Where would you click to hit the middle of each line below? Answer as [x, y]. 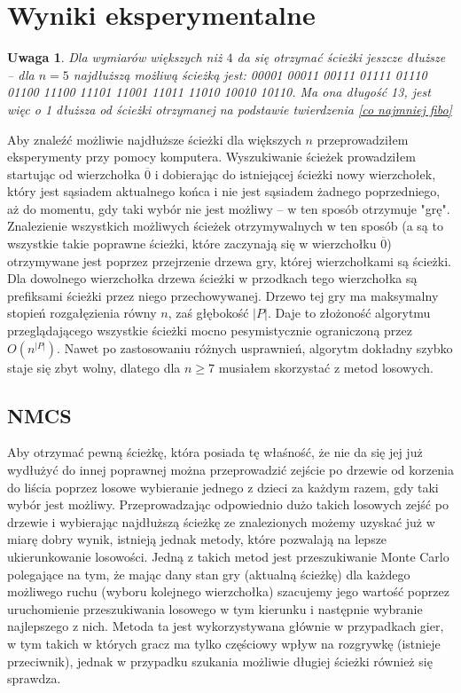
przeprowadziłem [363, 139]
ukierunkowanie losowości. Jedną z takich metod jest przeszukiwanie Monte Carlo [228, 556]
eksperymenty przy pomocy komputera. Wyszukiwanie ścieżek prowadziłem [211, 157]
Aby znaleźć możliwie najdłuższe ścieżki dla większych [154, 139]
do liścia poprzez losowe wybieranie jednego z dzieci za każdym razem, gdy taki [223, 487]
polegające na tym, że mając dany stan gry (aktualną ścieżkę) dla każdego [209, 574]
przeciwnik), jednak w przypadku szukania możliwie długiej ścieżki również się [220, 661]
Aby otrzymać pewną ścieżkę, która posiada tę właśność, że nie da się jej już [215, 452]
